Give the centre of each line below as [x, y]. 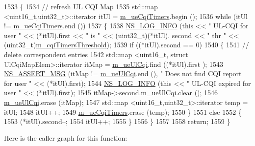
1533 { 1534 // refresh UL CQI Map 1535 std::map [81, 6]
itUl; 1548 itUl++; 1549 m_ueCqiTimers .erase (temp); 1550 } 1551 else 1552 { [123, 112]
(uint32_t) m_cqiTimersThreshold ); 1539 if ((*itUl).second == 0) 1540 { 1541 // [127, 45]
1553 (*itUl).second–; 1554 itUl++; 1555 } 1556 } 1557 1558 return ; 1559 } [117, 121]
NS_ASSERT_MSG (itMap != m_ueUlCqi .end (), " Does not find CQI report [123, 73]
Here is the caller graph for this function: [66, 137]
